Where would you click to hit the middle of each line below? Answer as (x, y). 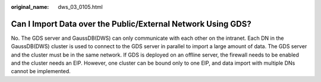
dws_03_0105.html (81, 7)
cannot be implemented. (41, 71)
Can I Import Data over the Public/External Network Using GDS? (131, 24)
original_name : (30, 7)
